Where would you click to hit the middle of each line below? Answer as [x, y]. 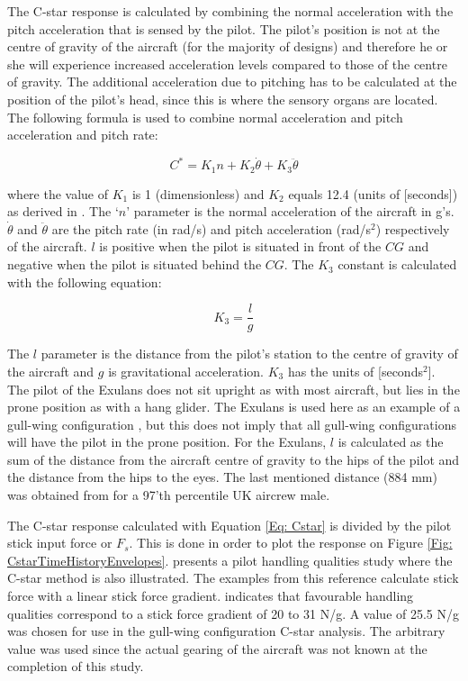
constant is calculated [397, 264]
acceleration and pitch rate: [83, 135]
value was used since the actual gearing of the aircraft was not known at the [217, 648]
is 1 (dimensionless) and [198, 193]
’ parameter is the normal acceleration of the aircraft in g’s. [290, 211]
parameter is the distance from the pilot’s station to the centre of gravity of [249, 354]
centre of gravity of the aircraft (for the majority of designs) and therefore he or [228, 46]
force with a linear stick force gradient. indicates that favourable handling [211, 596]
